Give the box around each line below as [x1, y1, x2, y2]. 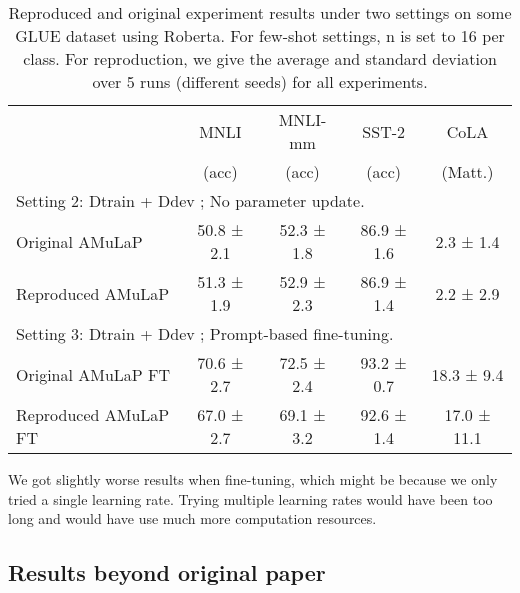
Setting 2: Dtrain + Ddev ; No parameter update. [16, 189, 365, 212]
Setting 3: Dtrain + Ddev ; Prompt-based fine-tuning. [16, 322, 394, 345]
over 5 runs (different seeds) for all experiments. [92, 70, 428, 93]
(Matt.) [441, 160, 494, 183]
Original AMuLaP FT [16, 362, 171, 386]
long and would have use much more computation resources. [8, 508, 377, 529]
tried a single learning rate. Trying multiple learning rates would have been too [8, 488, 493, 509]
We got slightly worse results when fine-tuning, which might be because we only [8, 469, 498, 489]
